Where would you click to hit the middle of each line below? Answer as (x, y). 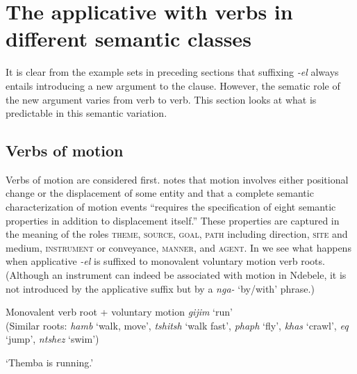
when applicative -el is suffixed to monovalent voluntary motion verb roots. (165, 261)
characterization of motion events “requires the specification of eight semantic (171, 207)
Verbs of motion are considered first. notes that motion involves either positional (177, 179)
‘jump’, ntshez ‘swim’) (52, 339)
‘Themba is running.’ (50, 363)
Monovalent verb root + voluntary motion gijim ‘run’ (119, 312)
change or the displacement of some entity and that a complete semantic (160, 193)
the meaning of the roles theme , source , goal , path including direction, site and (177, 234)
